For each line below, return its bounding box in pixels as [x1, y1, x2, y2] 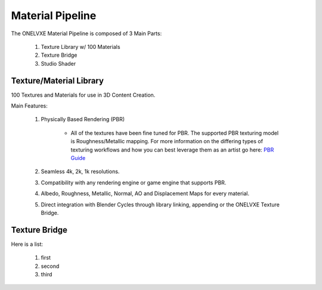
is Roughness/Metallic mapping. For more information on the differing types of [70, 138, 264, 145]
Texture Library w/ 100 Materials [41, 43, 120, 50]
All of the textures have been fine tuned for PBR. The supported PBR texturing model [70, 129, 279, 137]
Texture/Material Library [11, 75, 104, 86]
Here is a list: [11, 240, 44, 248]
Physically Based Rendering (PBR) [41, 116, 125, 123]
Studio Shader [41, 60, 76, 67]
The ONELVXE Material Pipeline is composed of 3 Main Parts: [11, 30, 162, 37]
